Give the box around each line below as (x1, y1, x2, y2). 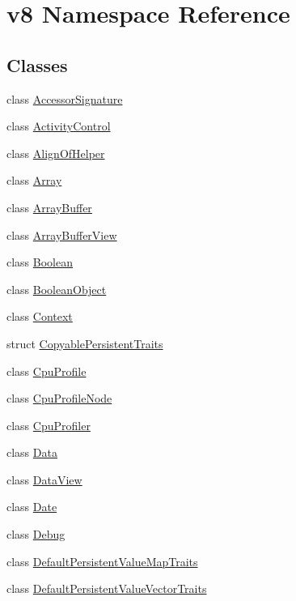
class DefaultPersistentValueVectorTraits (6, 580, 207, 597)
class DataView (6, 471, 82, 488)
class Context (6, 308, 73, 325)
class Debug (6, 526, 66, 543)
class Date (6, 498, 57, 515)
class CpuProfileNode (6, 390, 112, 407)
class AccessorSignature (6, 90, 123, 107)
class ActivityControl (6, 117, 111, 134)
